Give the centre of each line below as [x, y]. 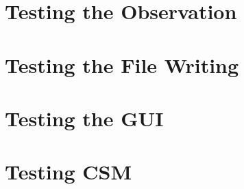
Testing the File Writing [122, 64]
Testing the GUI [84, 118]
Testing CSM [69, 172]
